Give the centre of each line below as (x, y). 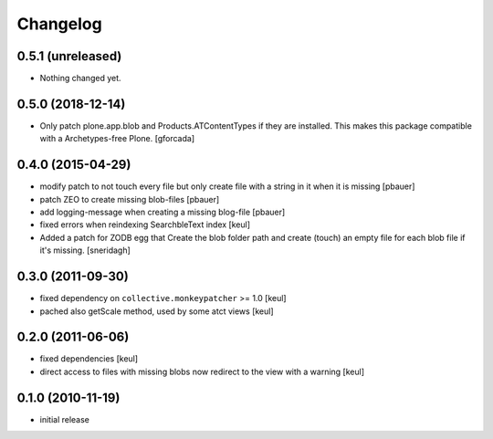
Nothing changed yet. (81, 78)
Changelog (59, 24)
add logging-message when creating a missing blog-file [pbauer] (163, 212)
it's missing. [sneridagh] (85, 250)
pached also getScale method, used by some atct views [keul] (157, 311)
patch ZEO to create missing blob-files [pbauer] (130, 199)
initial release (65, 419)
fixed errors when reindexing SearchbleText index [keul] (145, 225)
